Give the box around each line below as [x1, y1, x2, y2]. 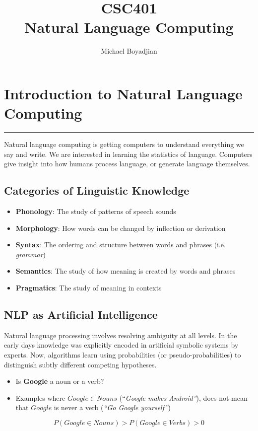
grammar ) [15, 249, 46, 259]
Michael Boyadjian [101, 46, 157, 56]
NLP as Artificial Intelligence [4, 306, 158, 322]
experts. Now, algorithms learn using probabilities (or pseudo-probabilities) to [4, 349, 241, 359]
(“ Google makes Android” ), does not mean [119, 392, 248, 403]
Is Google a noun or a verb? [15, 376, 104, 386]
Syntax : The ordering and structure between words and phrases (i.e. [15, 239, 226, 250]
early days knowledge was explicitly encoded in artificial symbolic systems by [4, 340, 239, 350]
